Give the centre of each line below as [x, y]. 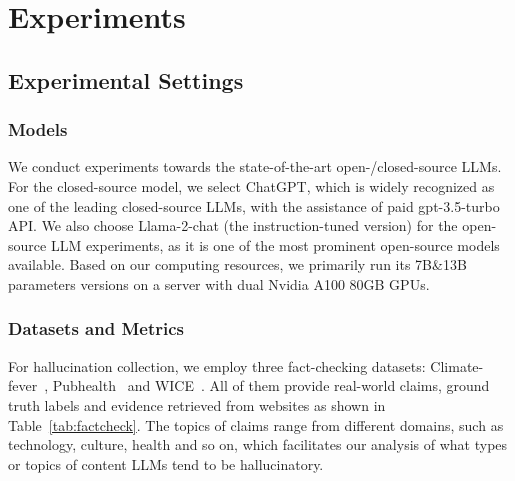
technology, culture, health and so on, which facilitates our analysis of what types [258, 444]
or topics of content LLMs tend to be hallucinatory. [166, 463]
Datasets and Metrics [96, 328]
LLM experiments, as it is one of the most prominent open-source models [275, 244]
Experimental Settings [126, 79]
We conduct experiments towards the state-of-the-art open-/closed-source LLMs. [255, 166]
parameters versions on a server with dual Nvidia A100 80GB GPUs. [219, 283]
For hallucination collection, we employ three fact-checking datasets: [217, 365]
